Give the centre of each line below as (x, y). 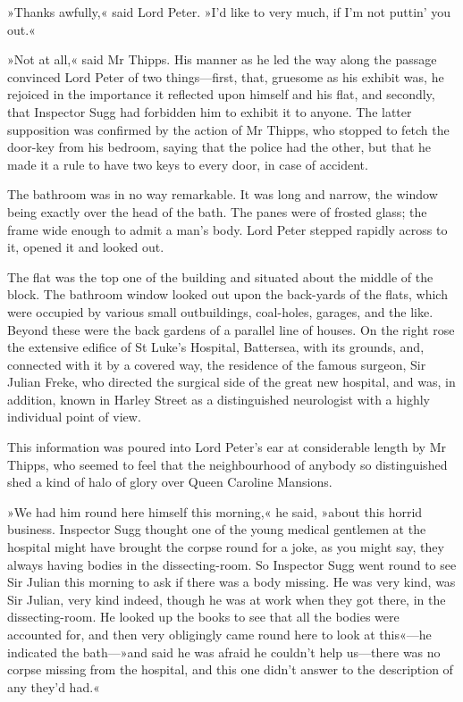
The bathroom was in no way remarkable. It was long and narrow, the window (223, 194)
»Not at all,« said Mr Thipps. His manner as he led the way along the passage (222, 59)
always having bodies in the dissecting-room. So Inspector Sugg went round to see (232, 564)
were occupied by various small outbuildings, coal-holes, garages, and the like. (220, 311)
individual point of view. (74, 417)
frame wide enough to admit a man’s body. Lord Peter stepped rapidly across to (227, 229)
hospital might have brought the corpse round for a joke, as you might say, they (226, 547)
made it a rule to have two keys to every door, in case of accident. (188, 164)
